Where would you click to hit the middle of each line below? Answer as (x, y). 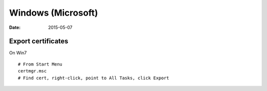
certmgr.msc (32, 71)
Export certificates (39, 41)
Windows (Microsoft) (54, 13)
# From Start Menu (40, 64)
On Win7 (18, 53)
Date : (15, 27)
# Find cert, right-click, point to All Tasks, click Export (93, 78)
